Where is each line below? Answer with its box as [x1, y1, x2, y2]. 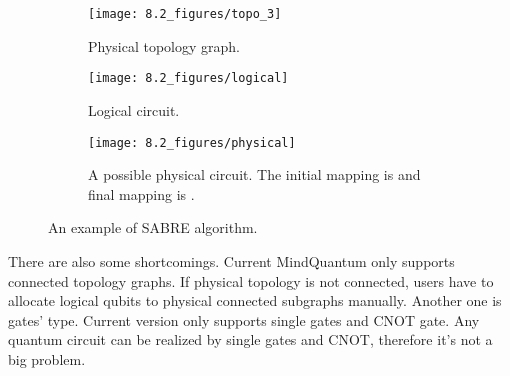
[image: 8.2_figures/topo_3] [88, 7, 282, 21]
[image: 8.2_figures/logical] [88, 71, 289, 86]
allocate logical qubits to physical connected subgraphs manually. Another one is [8, 290, 502, 311]
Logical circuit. [88, 99, 180, 120]
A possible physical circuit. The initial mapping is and [88, 164, 421, 185]
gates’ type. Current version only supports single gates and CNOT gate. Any [8, 309, 480, 330]
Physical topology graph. [88, 35, 241, 56]
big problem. [8, 348, 86, 369]
